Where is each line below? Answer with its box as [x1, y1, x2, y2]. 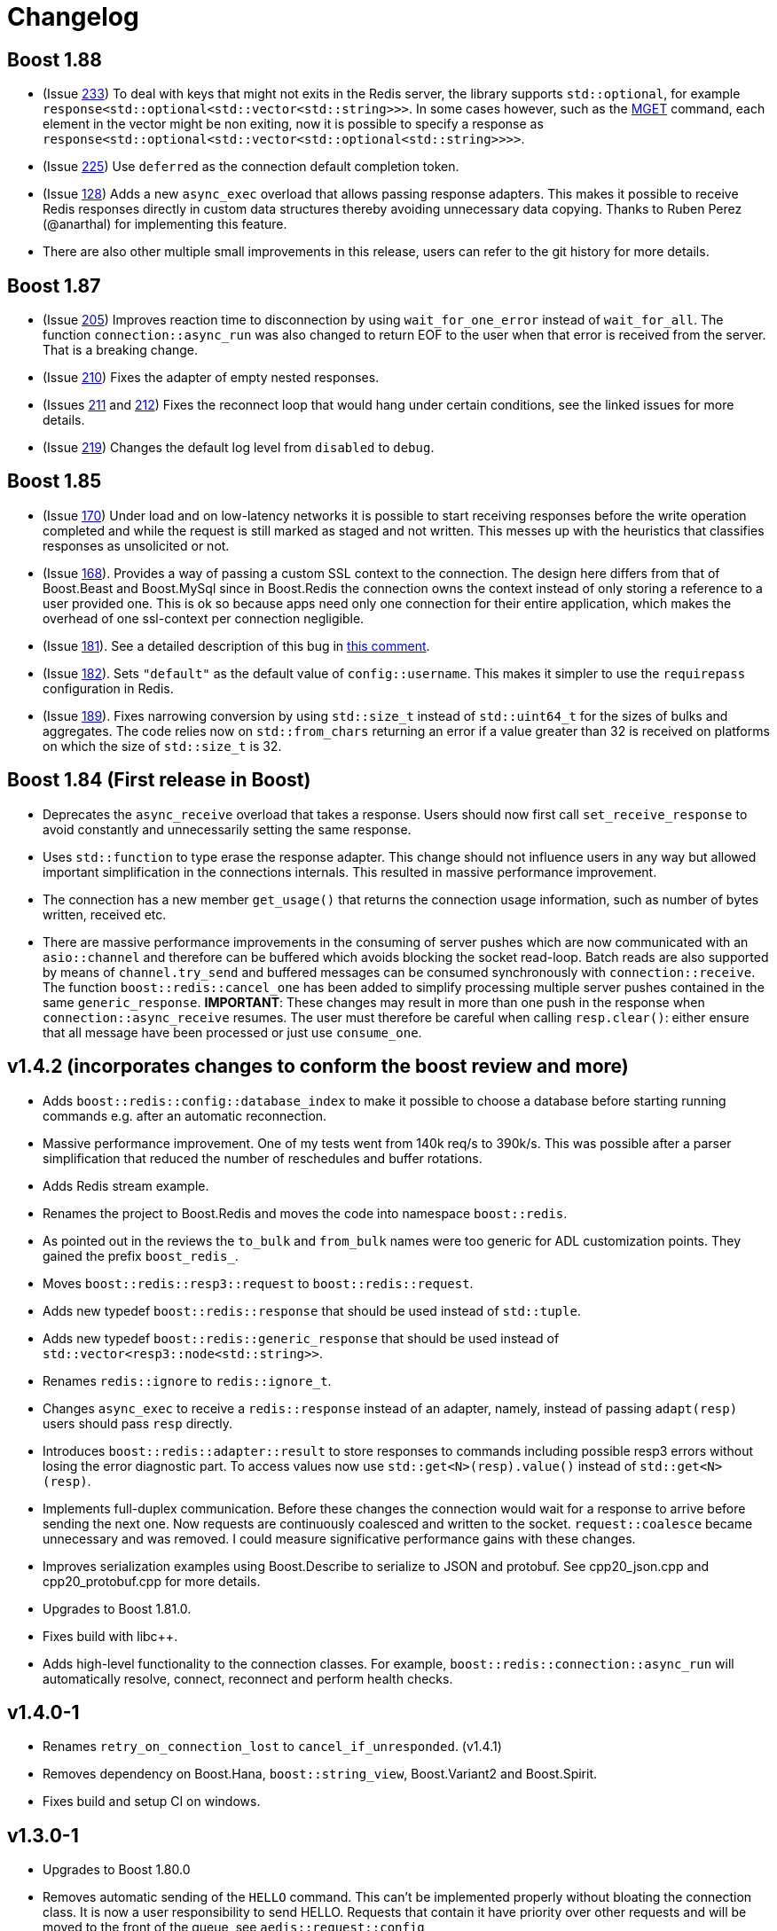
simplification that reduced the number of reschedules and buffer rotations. [43, 1150, 483, 1166]
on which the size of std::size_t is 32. [43, 738, 282, 754]
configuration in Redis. [43, 680, 174, 696]
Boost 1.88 [7, 48, 102, 71]
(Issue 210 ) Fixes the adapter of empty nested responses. [43, 370, 380, 386]
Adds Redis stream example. [43, 1177, 209, 1193]
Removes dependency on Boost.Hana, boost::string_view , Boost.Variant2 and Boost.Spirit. [43, 1766, 598, 1782]
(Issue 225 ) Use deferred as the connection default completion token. [43, 159, 459, 175]
